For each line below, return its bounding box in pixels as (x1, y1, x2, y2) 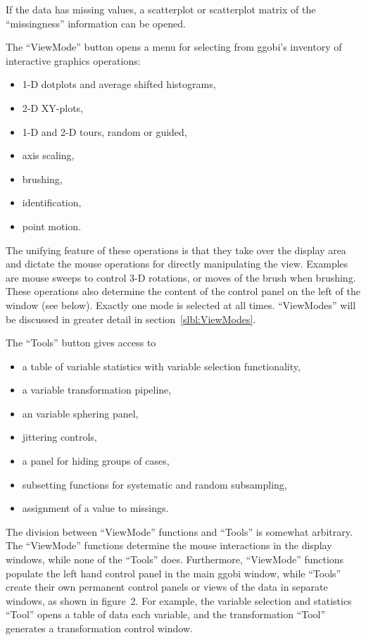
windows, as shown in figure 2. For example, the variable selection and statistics (6, 593, 352, 608)
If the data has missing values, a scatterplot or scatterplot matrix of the (6, 2, 316, 16)
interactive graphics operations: (6, 53, 141, 68)
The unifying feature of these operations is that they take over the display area (6, 242, 346, 257)
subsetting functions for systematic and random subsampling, (22, 477, 287, 491)
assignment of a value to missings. (22, 501, 169, 515)
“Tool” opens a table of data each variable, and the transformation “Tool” (6, 607, 326, 622)
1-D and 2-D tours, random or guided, (22, 124, 187, 139)
